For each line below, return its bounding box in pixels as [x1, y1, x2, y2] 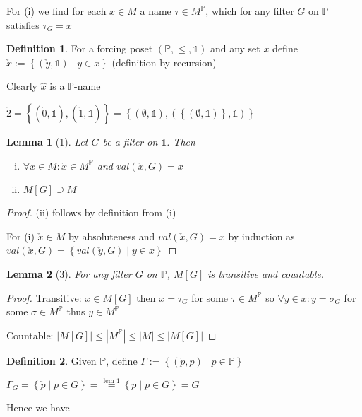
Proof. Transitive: [6, 290, 82, 305]
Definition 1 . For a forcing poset [6, 41, 153, 56]
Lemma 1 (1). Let [6, 134, 88, 148]
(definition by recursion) [111, 54, 217, 69]
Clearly [6, 78, 37, 93]
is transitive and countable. [207, 266, 325, 281]
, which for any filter [205, 4, 294, 18]
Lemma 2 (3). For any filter [6, 266, 132, 281]
